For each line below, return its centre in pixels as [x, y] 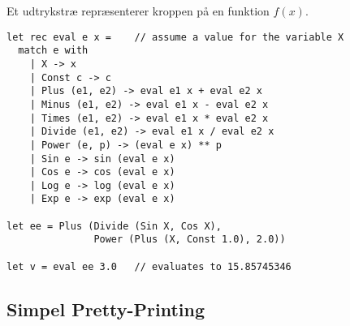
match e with [53, 51]
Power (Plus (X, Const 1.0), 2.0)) [190, 240]
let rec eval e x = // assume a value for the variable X [175, 37]
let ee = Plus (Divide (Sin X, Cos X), [114, 226]
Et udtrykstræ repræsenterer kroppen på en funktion [138, 11]
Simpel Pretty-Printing [106, 309]
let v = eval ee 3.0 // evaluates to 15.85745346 [149, 266]
